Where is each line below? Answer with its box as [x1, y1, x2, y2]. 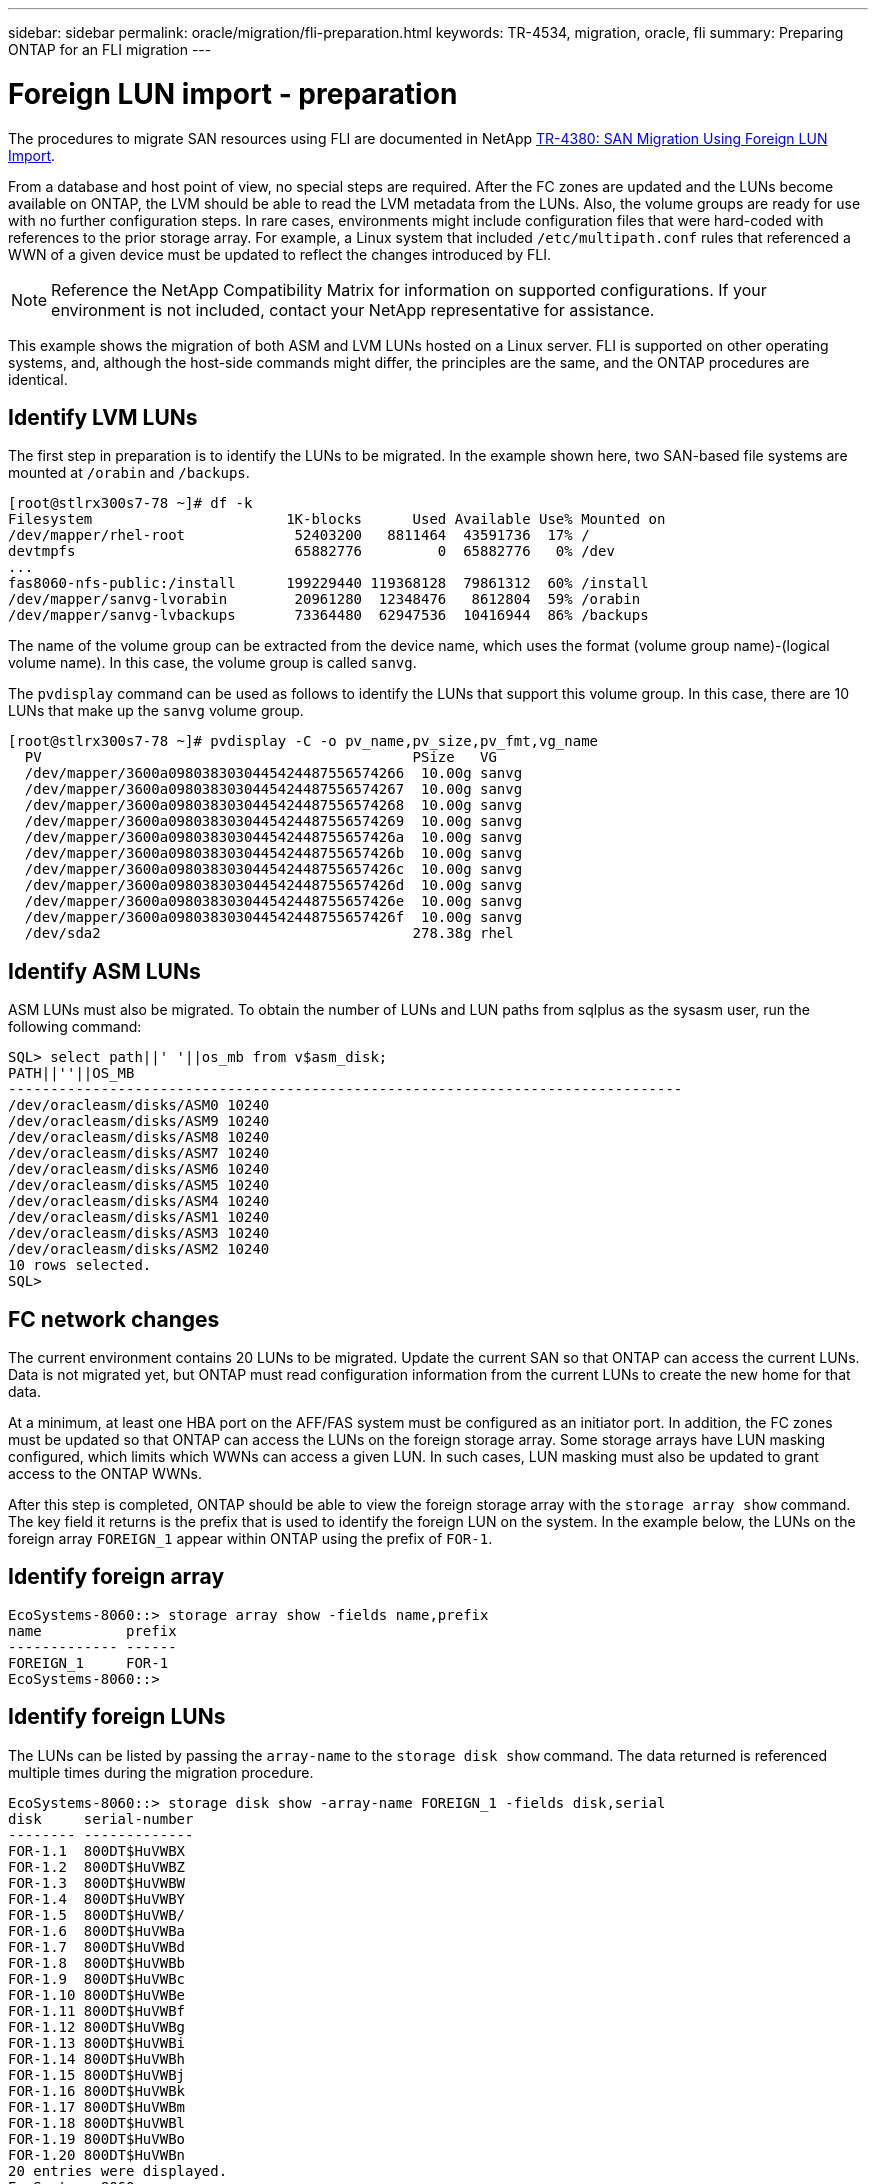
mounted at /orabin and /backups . [8, 464, 250, 482]
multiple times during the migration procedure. [8, 1763, 314, 1781]
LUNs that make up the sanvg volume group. [8, 702, 304, 720]
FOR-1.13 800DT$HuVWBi [8, 2034, 186, 2051]
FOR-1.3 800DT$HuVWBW [8, 1874, 186, 1891]
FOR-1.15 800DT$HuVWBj [8, 2066, 186, 2083]
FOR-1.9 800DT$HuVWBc [8, 1970, 186, 1987]
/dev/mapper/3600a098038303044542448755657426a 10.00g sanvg [24, 829, 523, 846]
